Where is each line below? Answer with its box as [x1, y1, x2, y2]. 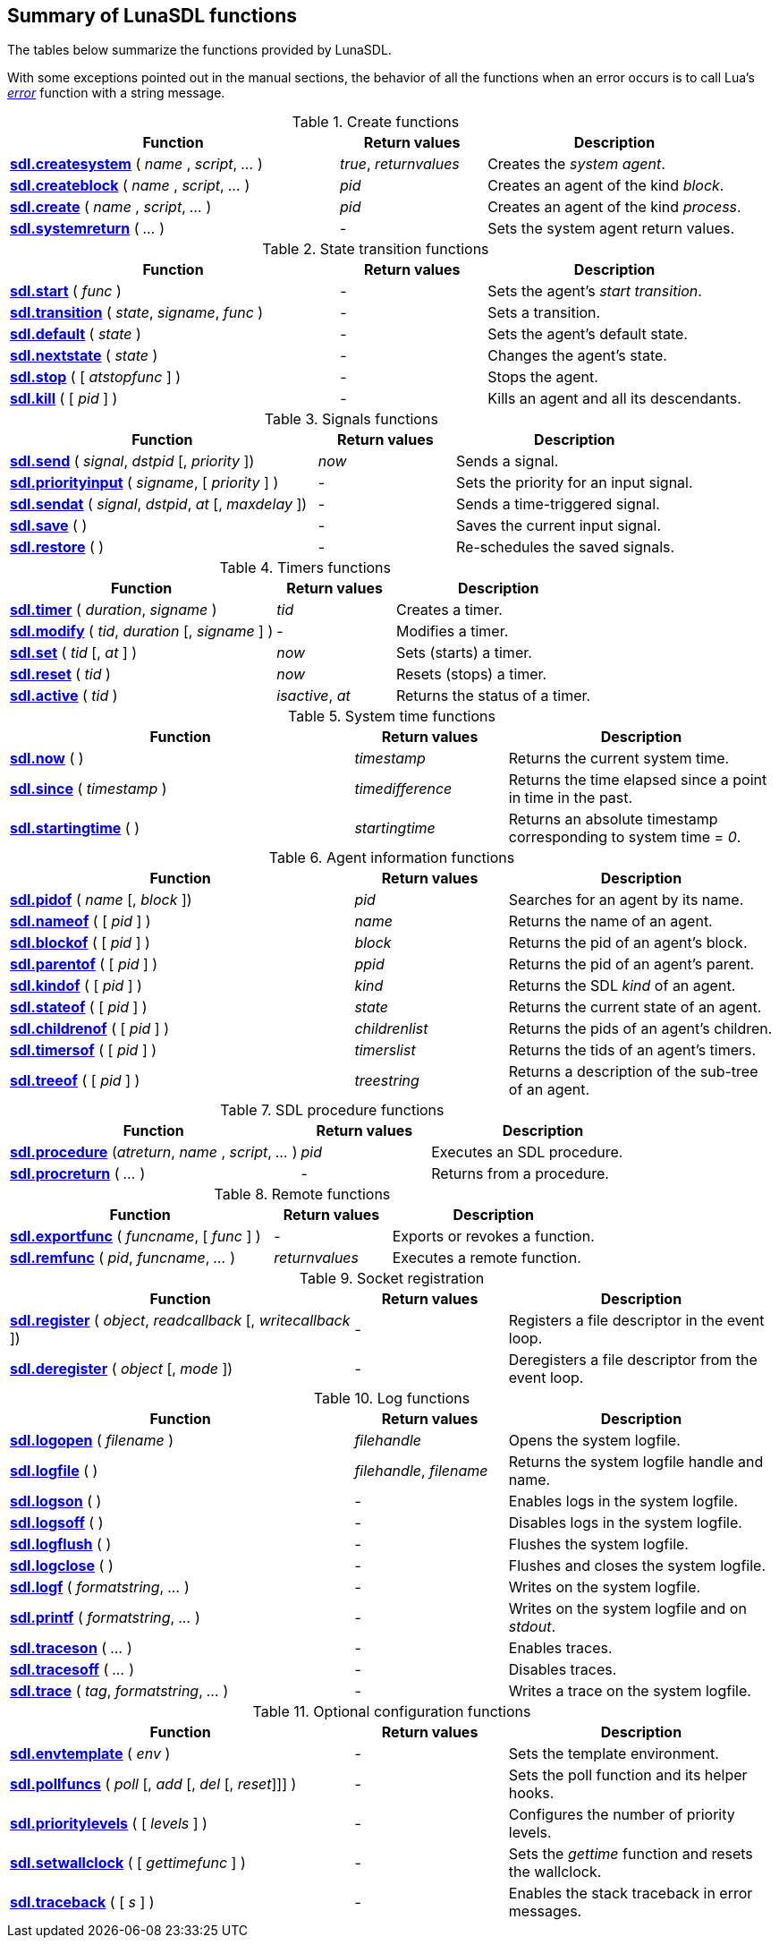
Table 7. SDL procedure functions [220, 1101, 445, 1120]
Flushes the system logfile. [508, 1535, 689, 1554]
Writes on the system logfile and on [508, 1600, 747, 1618]
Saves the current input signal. [456, 516, 662, 535]
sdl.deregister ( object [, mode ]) [10, 1360, 233, 1378]
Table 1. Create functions [292, 113, 460, 132]
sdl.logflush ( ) [10, 1535, 112, 1554]
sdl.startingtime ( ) [10, 819, 140, 838]
